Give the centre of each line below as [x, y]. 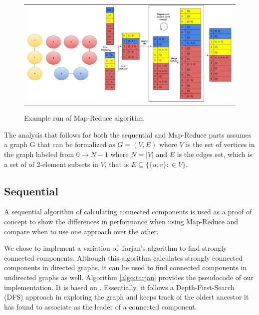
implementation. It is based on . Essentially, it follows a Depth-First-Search [119, 287]
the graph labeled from [39, 154]
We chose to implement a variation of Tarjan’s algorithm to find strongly [116, 248]
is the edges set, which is [215, 154]
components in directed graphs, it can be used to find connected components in [126, 267]
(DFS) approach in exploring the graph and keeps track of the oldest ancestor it [127, 297]
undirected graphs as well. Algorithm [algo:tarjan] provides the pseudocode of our [129, 277]
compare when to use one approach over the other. [81, 231]
